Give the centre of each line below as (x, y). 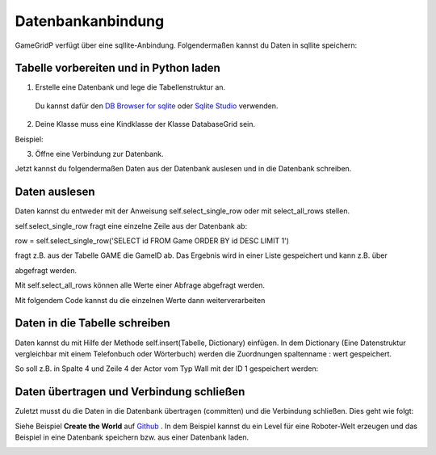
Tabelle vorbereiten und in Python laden (118, 68)
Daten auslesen (55, 192)
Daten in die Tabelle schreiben (93, 323)
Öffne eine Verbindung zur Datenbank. (99, 154)
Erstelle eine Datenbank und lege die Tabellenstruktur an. (130, 87)
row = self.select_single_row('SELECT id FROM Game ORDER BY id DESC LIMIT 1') (152, 241)
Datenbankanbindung (90, 21)
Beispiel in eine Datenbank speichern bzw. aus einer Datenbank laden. (132, 437)
